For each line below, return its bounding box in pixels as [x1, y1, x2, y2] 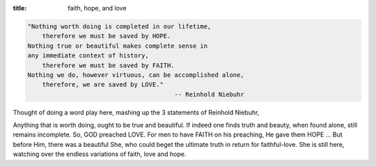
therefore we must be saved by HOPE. [42, 32, 171, 40]
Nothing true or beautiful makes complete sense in [27, 42, 208, 50]
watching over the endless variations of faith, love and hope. [13, 150, 187, 159]
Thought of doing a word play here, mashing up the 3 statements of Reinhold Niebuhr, [13, 108, 260, 116]
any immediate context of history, [27, 52, 149, 60]
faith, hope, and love [68, 4, 127, 12]
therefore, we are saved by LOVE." [42, 80, 164, 89]
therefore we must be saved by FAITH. [42, 61, 175, 69]
